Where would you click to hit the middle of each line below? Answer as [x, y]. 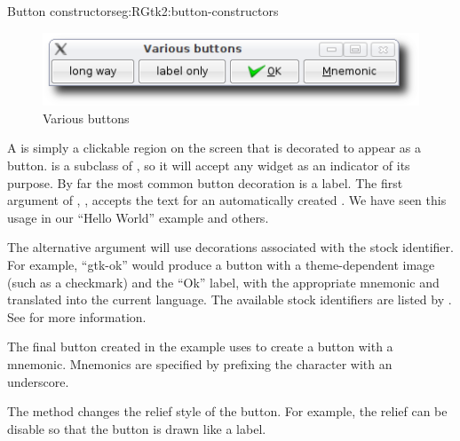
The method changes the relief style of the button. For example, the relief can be [227, 411]
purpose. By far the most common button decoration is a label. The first [205, 182]
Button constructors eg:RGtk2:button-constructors [143, 11]
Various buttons [86, 118]
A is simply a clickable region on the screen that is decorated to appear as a [214, 148]
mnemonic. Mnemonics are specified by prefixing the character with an [200, 363]
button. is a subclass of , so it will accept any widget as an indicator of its [209, 165]
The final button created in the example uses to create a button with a [200, 346]
